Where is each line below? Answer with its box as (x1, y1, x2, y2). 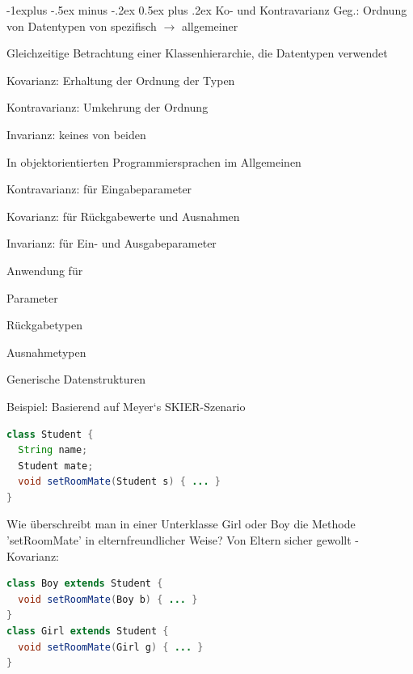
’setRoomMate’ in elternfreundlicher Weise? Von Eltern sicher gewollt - (6, 532, 359, 549)
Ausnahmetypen (6, 343, 86, 360)
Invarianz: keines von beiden (6, 125, 146, 142)
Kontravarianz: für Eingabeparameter (6, 180, 192, 197)
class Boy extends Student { (6, 578, 163, 590)
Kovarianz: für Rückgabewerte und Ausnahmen (6, 207, 240, 224)
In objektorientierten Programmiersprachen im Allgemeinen (6, 153, 301, 170)
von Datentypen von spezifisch (6, 17, 157, 34)
